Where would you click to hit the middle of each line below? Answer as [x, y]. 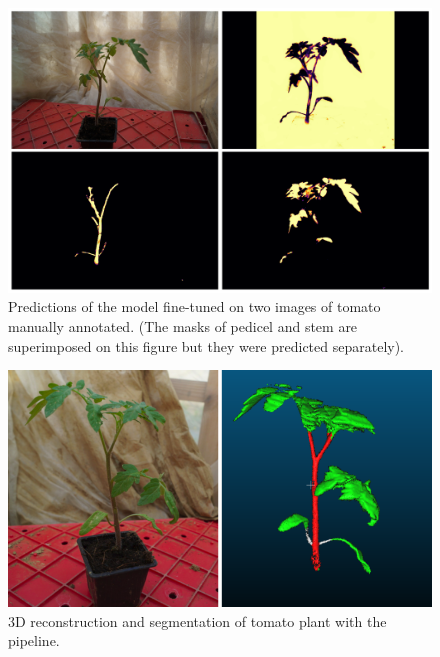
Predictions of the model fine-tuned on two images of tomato [194, 306]
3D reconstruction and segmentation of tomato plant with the [197, 620]
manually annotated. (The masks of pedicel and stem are [183, 326]
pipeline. [34, 640]
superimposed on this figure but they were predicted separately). [206, 345]
